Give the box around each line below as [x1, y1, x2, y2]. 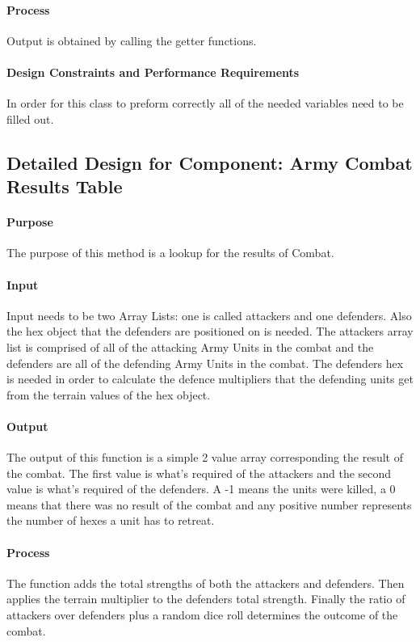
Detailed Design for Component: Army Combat [6, 150, 413, 175]
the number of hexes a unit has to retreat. [6, 512, 215, 529]
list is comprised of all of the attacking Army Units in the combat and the [6, 338, 374, 355]
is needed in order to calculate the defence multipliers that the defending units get [6, 370, 414, 387]
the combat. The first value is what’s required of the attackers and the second [6, 464, 392, 481]
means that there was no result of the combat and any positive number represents [6, 496, 412, 513]
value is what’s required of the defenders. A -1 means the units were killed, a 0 [6, 480, 396, 497]
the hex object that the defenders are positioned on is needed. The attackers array [6, 323, 414, 340]
